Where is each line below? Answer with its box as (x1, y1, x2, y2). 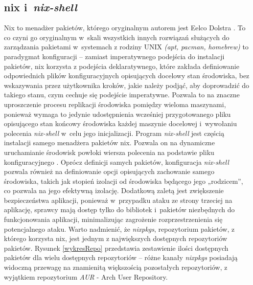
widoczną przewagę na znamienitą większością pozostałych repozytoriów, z (4, 262, 228, 272)
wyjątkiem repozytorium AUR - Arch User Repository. (4, 271, 168, 282)
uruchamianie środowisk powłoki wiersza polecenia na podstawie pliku (4, 147, 214, 157)
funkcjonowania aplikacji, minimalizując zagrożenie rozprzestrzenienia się (4, 214, 223, 224)
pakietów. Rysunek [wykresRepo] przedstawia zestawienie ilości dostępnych (4, 242, 229, 253)
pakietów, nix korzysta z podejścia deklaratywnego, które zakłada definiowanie (4, 61, 239, 71)
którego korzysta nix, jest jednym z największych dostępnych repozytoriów (4, 233, 228, 243)
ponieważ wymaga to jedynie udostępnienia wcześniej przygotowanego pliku (4, 109, 231, 119)
